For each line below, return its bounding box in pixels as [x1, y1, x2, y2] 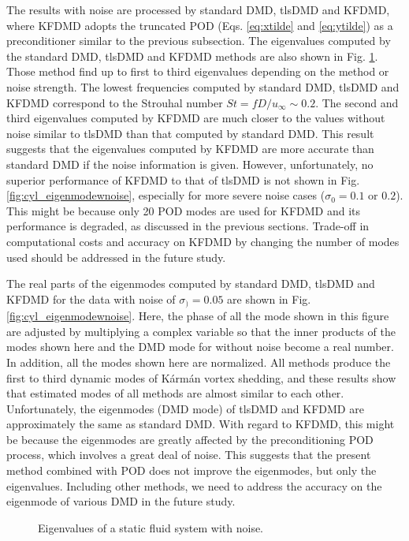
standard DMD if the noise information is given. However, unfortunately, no [6, 155, 374, 172]
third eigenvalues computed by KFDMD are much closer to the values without [6, 110, 385, 126]
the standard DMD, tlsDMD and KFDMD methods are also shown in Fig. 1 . [6, 47, 378, 64]
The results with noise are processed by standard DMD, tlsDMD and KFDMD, [6, 2, 390, 17]
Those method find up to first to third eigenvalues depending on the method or [6, 63, 389, 80]
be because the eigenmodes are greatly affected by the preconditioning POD [6, 431, 374, 447]
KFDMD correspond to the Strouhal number [6, 94, 223, 110]
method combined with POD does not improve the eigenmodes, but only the [6, 462, 377, 479]
